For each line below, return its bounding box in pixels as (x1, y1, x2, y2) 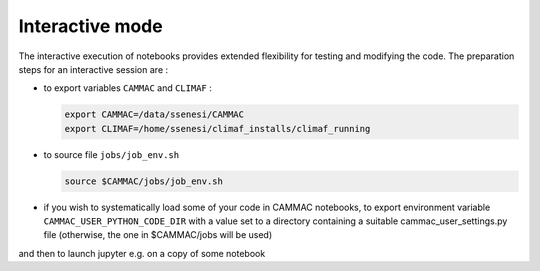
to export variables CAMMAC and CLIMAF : (43, 82, 212, 94)
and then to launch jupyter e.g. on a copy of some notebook (18, 247, 266, 259)
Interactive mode (18, 15, 164, 37)
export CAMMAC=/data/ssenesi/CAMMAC (64, 109, 245, 120)
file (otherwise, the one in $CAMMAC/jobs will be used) (43, 229, 273, 241)
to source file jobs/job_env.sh (43, 148, 180, 160)
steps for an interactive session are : (18, 63, 169, 75)
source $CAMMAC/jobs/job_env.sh (64, 175, 224, 187)
